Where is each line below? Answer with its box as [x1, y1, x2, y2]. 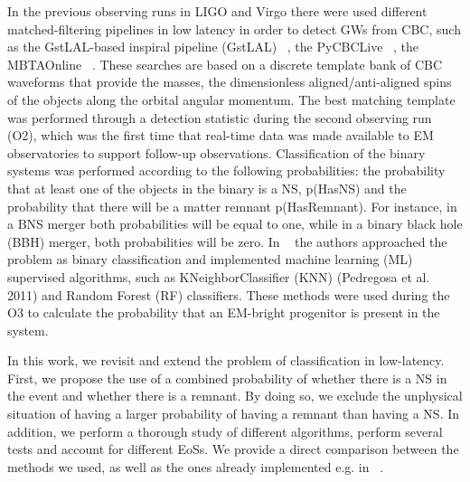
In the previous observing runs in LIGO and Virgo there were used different [7, 2, 428, 20]
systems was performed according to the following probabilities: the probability [7, 161, 446, 180]
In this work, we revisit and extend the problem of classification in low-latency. [7, 351, 445, 370]
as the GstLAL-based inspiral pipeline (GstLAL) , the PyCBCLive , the [7, 37, 419, 56]
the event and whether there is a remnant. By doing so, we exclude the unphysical [7, 386, 463, 405]
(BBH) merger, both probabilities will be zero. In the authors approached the [7, 232, 447, 250]
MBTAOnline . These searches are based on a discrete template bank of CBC [7, 54, 443, 73]
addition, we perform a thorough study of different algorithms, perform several [7, 421, 443, 440]
